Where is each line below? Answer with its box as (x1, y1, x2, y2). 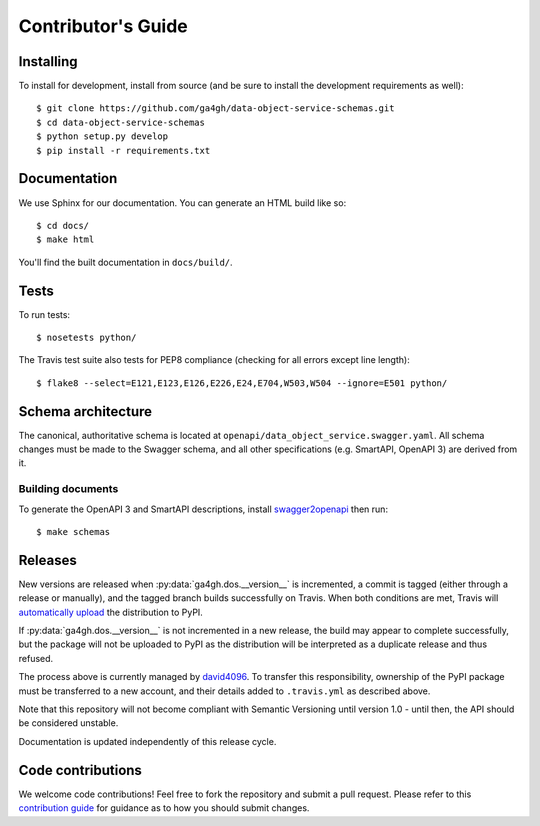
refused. (18, 652, 54, 664)
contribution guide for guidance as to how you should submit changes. (18, 802, 310, 814)
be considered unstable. (18, 717, 119, 729)
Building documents (18, 482, 119, 496)
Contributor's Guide (18, 15, 189, 37)
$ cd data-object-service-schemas (36, 116, 205, 128)
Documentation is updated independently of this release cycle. (18, 735, 277, 747)
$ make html (36, 234, 95, 245)
